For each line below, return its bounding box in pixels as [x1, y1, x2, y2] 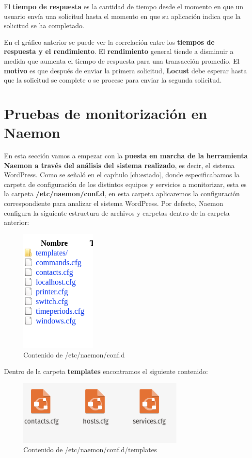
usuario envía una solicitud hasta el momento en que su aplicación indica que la [4, 11, 241, 21]
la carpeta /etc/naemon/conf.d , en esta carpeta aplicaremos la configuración [4, 188, 240, 199]
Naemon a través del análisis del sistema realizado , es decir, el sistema [4, 160, 235, 170]
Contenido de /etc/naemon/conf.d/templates [23, 444, 157, 455]
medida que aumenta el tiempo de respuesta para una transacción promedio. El [4, 55, 240, 66]
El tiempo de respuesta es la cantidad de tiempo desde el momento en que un [4, 1, 243, 11]
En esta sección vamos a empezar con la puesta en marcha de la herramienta [4, 151, 248, 161]
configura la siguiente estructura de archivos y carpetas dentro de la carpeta [4, 207, 230, 218]
